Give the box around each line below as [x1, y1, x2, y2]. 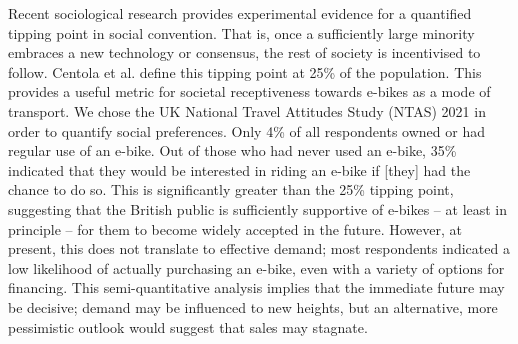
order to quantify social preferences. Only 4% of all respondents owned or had [8, 120, 485, 141]
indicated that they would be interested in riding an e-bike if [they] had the [8, 159, 471, 180]
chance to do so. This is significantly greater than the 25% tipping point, [8, 179, 454, 200]
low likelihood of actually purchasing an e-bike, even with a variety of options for [8, 257, 505, 278]
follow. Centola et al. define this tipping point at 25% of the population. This [8, 61, 482, 82]
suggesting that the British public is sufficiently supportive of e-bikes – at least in [8, 198, 508, 219]
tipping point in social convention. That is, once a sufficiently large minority [8, 22, 475, 43]
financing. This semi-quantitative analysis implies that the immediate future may [8, 277, 505, 298]
